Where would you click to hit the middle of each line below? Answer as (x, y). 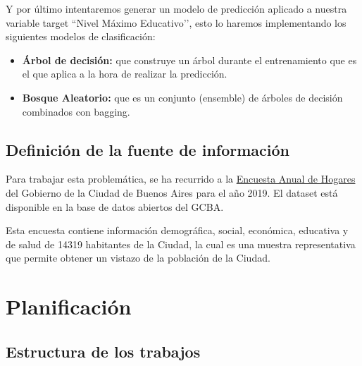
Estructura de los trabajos (103, 351)
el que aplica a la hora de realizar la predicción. (125, 74)
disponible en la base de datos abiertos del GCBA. (115, 206)
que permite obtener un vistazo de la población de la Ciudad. (138, 258)
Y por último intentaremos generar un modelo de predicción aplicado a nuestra (176, 8)
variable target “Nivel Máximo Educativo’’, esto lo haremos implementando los (176, 22)
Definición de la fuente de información (148, 149)
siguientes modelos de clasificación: (81, 36)
